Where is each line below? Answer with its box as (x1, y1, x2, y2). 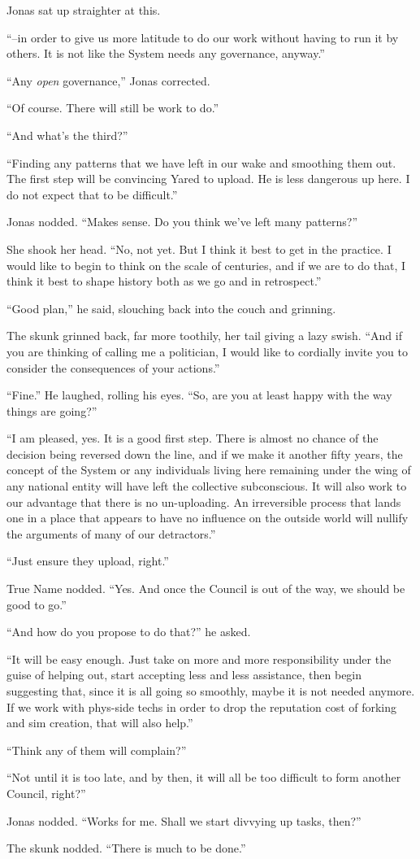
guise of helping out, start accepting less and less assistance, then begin (6, 666, 362, 683)
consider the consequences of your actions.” (6, 359, 220, 376)
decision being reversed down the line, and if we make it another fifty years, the (6, 445, 403, 462)
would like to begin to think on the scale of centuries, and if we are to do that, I (6, 256, 405, 273)
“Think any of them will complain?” (6, 741, 187, 758)
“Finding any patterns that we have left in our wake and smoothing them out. (6, 154, 396, 171)
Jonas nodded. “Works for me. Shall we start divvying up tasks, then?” (6, 812, 362, 829)
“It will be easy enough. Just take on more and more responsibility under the (6, 650, 392, 667)
